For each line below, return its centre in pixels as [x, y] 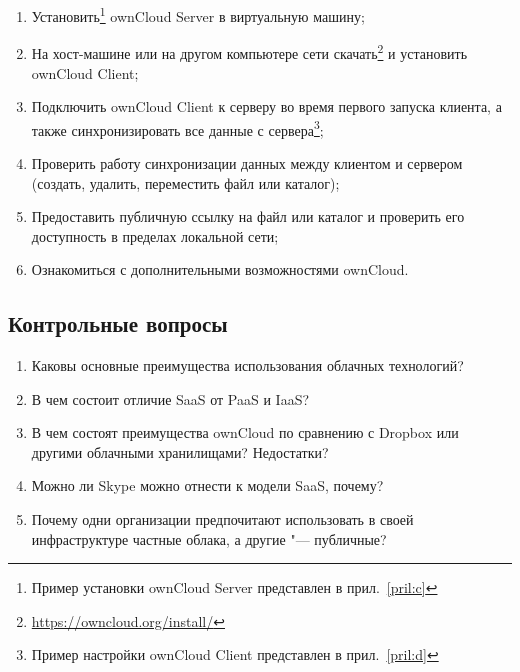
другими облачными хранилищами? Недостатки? [180, 451]
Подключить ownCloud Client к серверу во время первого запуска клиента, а [266, 106]
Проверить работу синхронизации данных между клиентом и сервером [247, 162]
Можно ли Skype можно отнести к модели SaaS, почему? [207, 485]
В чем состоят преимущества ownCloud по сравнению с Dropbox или [245, 432]
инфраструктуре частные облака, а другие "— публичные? [209, 538]
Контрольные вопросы [118, 323]
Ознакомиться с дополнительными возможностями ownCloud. [220, 269]
